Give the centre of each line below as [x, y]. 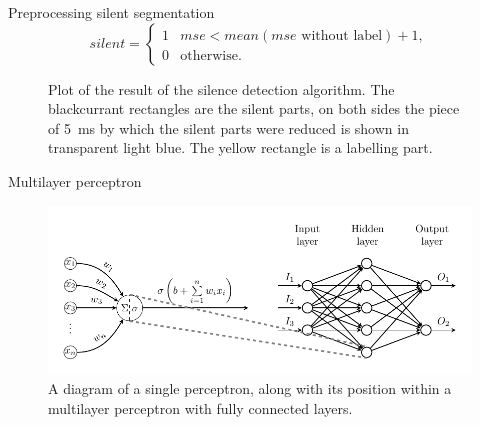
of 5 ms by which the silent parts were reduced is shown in [228, 127]
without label [342, 35]
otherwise [209, 55]
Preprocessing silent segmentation [111, 12]
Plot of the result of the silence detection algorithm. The [221, 88]
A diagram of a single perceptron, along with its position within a [250, 388]
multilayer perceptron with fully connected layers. [200, 407]
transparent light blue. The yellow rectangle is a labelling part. [240, 147]
